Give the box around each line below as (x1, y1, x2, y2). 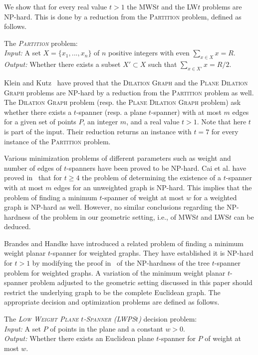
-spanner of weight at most (102, 192, 184, 202)
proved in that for (4, 172, 62, 183)
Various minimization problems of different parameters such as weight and (4, 153, 231, 163)
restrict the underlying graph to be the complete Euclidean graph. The (4, 287, 221, 297)
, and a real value (126, 116, 180, 127)
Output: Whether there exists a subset (4, 59, 121, 69)
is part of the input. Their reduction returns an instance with (4, 126, 192, 136)
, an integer (83, 116, 118, 127)
